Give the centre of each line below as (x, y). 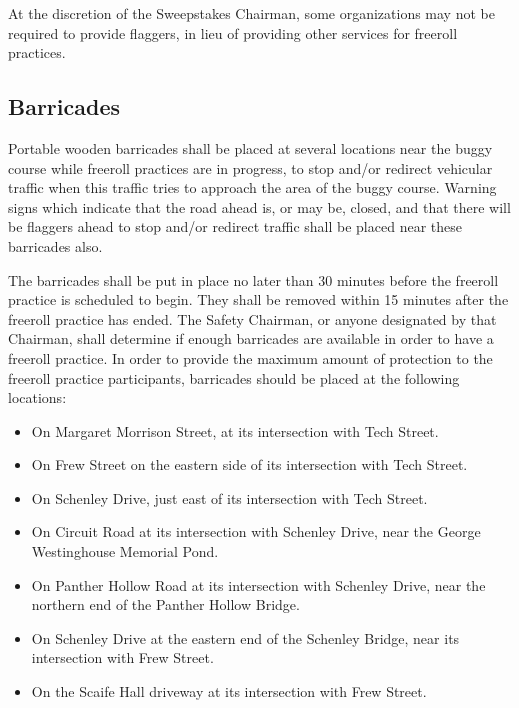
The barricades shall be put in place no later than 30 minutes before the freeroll (253, 279)
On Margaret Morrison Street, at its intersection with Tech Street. (235, 430)
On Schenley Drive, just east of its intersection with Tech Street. (229, 497)
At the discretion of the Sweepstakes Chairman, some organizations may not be (251, 13)
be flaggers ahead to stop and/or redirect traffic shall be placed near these (235, 226)
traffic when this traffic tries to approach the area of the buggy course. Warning (252, 187)
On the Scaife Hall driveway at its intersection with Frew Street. (229, 691)
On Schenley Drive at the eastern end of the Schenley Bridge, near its (245, 637)
